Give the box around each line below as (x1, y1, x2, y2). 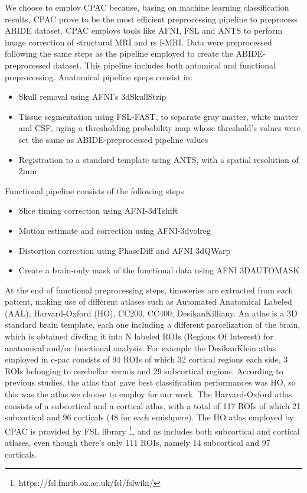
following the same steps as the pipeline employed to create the (5, 47, 233, 60)
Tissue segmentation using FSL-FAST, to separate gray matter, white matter (18, 110, 298, 122)
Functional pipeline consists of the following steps (5, 184, 184, 197)
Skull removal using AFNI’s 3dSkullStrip (18, 90, 166, 103)
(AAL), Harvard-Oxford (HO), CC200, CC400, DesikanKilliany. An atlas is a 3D (5, 306, 298, 319)
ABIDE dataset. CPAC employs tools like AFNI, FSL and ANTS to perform (5, 24, 283, 37)
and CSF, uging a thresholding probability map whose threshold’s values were (18, 122, 301, 134)
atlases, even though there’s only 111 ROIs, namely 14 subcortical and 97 (5, 436, 270, 449)
